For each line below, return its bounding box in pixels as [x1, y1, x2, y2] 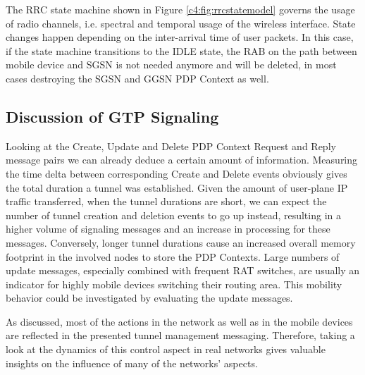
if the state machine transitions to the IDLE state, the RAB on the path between [6, 43, 357, 58]
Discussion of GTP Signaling [6, 105, 219, 127]
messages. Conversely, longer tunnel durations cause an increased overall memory [6, 235, 356, 250]
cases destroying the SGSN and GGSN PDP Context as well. [6, 70, 269, 85]
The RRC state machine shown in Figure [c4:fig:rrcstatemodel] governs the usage [6, 2, 355, 16]
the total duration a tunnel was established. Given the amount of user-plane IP [6, 180, 348, 195]
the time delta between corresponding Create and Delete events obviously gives [6, 166, 347, 180]
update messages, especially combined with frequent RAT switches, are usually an [6, 263, 360, 278]
